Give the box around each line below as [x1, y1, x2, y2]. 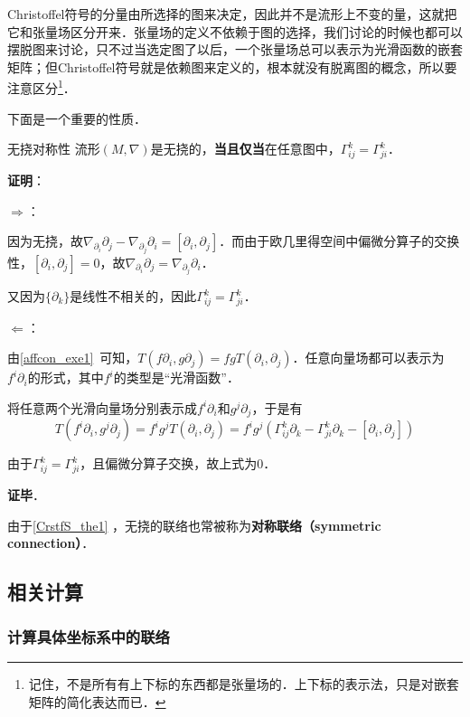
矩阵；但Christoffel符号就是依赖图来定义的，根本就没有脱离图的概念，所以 [7, 57, 445, 76]
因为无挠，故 [7, 231, 83, 250]
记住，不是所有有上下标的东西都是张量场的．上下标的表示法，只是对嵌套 [28, 674, 459, 693]
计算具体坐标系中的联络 [7, 625, 170, 647]
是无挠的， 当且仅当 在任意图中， [150, 139, 341, 158]
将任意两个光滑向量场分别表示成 [7, 398, 197, 417]
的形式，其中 [27, 368, 104, 387]
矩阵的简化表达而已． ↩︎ [28, 692, 166, 711]
